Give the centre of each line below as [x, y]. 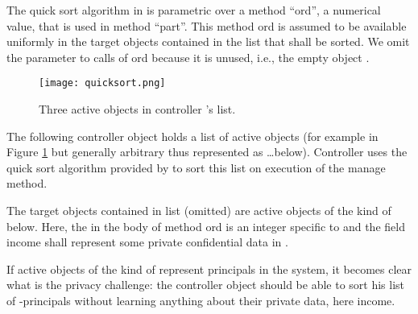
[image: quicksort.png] [102, 83]
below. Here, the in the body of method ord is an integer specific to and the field [206, 226]
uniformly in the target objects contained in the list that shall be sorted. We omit [208, 41]
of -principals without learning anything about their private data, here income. [201, 300]
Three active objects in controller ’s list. [137, 109]
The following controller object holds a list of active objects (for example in [192, 136]
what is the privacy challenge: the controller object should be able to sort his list [206, 285]
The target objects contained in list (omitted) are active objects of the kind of [199, 210]
